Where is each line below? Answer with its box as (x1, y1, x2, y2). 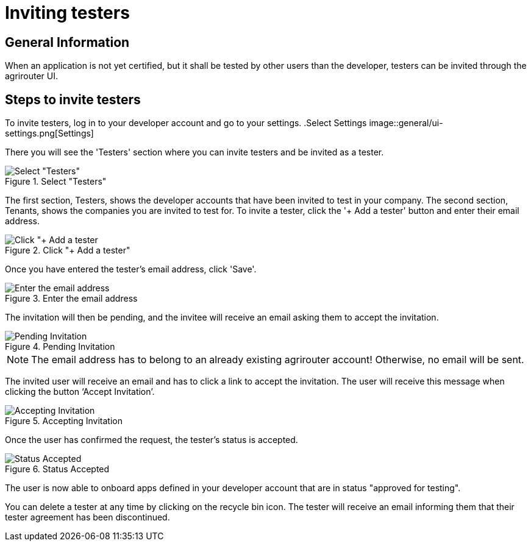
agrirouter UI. (5, 71, 58, 82)
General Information (5, 34, 130, 50)
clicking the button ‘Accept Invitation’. (5, 386, 155, 397)
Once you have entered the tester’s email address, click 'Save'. (5, 264, 257, 275)
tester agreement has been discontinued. (5, 512, 170, 523)
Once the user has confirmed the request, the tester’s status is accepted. (5, 434, 298, 445)
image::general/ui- (369, 118, 443, 129)
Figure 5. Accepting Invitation (5, 416, 123, 427)
